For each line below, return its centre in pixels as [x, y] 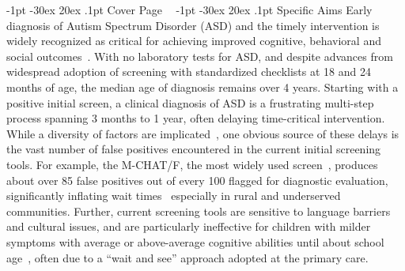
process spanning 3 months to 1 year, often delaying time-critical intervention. [196, 118]
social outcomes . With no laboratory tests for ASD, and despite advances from [200, 56]
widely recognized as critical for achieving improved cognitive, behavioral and [194, 41]
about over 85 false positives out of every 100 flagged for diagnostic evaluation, [197, 180]
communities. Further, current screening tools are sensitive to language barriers [199, 211]
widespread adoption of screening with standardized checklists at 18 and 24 [189, 72]
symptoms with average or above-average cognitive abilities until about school [195, 241]
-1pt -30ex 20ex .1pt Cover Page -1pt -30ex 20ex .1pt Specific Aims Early [189, 9]
